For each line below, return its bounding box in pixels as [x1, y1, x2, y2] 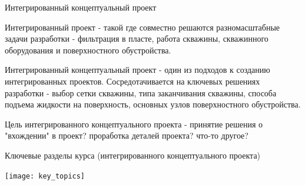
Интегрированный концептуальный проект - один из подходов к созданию [5, 63, 270, 76]
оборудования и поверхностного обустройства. [5, 43, 171, 56]
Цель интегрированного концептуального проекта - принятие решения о [5, 117, 263, 130]
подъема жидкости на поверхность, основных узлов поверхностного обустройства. [5, 98, 301, 110]
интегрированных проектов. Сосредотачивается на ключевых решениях [5, 75, 260, 87]
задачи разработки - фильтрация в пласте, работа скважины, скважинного [5, 32, 268, 45]
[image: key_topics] [5, 171, 85, 180]
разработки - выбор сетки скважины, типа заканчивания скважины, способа [5, 86, 277, 99]
